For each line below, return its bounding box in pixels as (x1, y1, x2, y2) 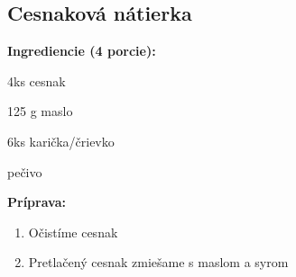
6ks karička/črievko (7, 131, 115, 150)
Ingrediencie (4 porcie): (7, 41, 156, 60)
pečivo (7, 162, 42, 181)
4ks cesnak (7, 71, 66, 90)
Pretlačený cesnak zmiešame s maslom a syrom (28, 253, 289, 272)
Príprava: (7, 192, 66, 211)
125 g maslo (7, 102, 73, 121)
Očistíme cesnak (28, 222, 118, 241)
